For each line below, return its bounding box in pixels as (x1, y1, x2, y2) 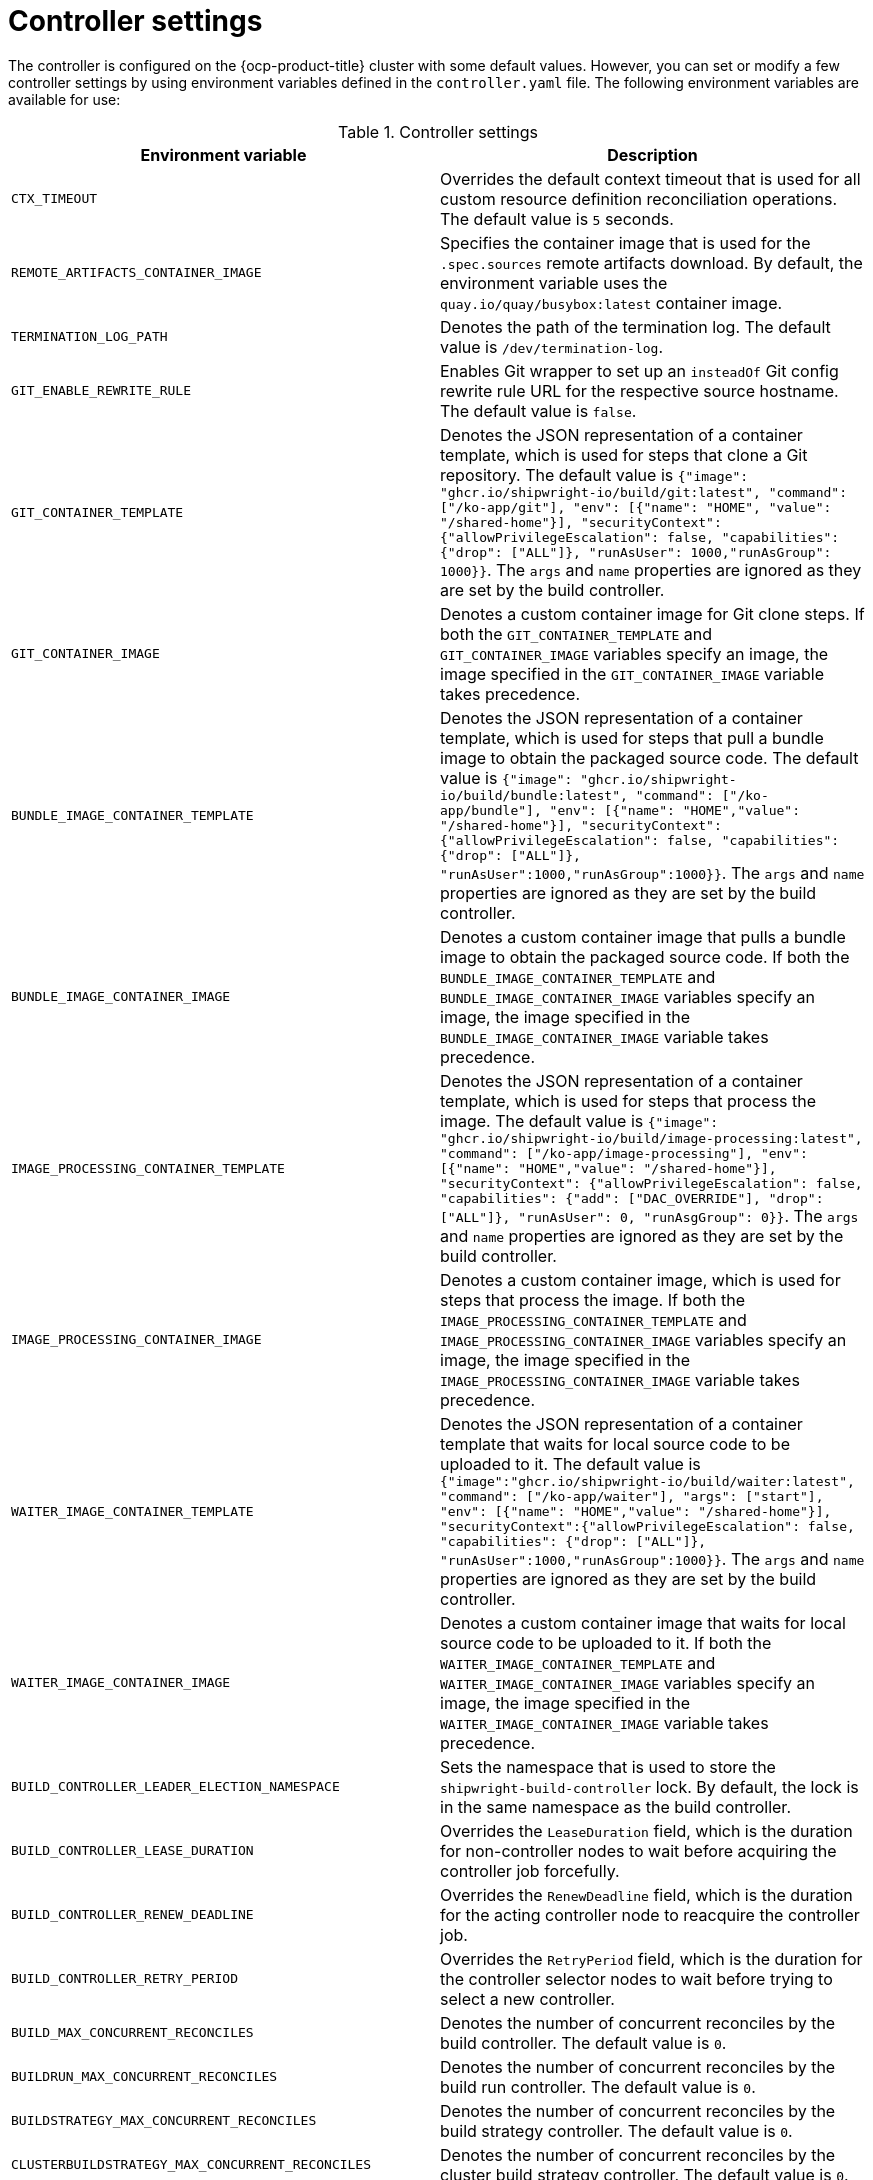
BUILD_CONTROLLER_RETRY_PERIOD (11, 1971, 238, 1987)
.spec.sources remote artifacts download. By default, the (440, 252, 863, 273)
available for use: (8, 90, 121, 108)
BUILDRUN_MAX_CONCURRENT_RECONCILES (11, 2069, 278, 2085)
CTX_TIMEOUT (11, 191, 98, 207)
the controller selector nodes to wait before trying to (440, 1968, 833, 1989)
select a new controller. (440, 1988, 615, 2009)
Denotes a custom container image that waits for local (440, 1612, 846, 1633)
